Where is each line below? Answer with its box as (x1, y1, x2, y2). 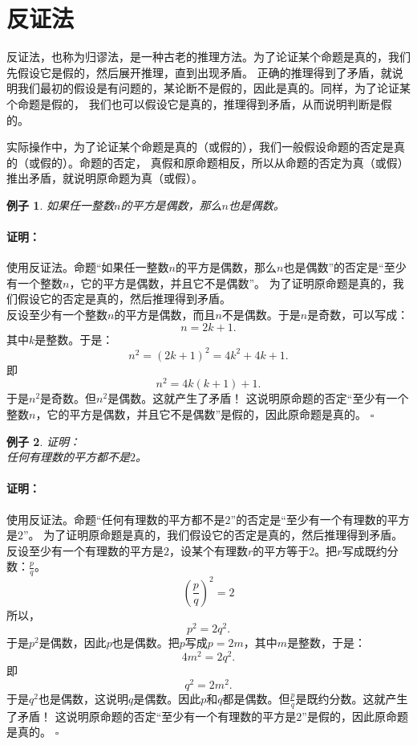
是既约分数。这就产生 (295, 690, 408, 706)
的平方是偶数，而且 (114, 306, 216, 323)
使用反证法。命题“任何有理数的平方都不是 (6, 510, 225, 527)
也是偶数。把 (111, 634, 180, 651)
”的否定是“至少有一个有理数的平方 (230, 510, 410, 527)
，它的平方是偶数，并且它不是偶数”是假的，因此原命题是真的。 (35, 406, 367, 422)
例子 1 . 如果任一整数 (6, 196, 114, 213)
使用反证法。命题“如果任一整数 (6, 259, 169, 276)
